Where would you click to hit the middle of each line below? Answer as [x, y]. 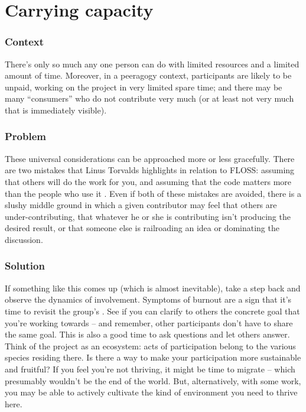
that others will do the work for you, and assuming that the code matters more [148, 181]
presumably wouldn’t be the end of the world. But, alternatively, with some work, [153, 380]
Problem [25, 136]
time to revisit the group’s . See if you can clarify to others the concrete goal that [152, 311]
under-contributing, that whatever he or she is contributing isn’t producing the [148, 216]
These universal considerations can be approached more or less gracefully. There [150, 158]
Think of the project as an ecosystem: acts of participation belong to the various [150, 346]
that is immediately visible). [56, 110]
